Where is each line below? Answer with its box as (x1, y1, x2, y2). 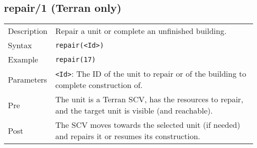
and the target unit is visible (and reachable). (55, 105, 213, 117)
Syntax (8, 39, 32, 51)
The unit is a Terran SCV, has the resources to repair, (55, 93, 244, 105)
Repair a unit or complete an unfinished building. (55, 25, 227, 37)
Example (8, 54, 39, 65)
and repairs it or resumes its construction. (55, 130, 201, 142)
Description (8, 25, 47, 37)
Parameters (8, 73, 47, 85)
